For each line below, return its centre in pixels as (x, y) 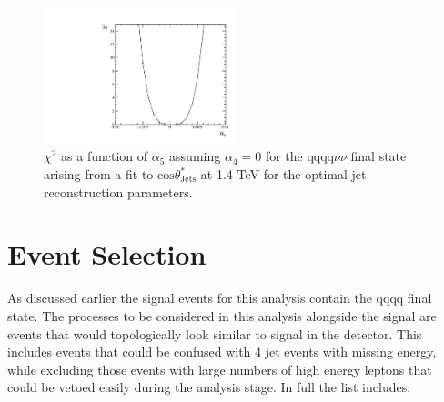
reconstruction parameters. (118, 191)
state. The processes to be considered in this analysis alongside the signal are (222, 315)
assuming (195, 156)
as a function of (105, 156)
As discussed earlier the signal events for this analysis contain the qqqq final (220, 298)
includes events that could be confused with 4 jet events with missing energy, (222, 352)
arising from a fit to (99, 174)
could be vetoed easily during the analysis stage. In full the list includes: (209, 387)
